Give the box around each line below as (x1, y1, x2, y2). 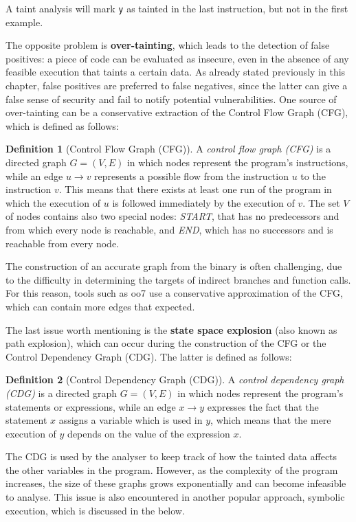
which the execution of (5, 195, 101, 209)
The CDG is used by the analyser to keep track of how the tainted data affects (5, 449, 337, 464)
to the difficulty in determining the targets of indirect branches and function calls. (5, 272, 351, 286)
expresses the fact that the (207, 399, 319, 413)
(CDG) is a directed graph (5, 385, 118, 400)
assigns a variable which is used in (58, 413, 203, 427)
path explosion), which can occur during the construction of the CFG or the (5, 336, 326, 350)
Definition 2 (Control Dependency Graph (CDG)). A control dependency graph (5, 372, 344, 387)
